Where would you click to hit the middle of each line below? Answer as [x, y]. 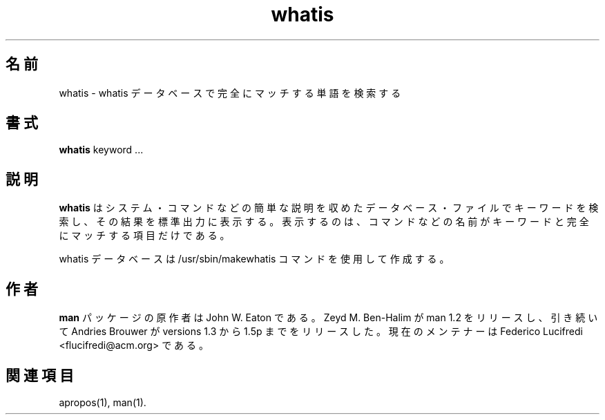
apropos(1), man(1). [103, 402]
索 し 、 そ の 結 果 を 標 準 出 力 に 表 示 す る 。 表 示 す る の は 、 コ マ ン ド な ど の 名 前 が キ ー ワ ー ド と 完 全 [324, 222]
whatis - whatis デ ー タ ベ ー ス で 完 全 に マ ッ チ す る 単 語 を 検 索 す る [230, 93]
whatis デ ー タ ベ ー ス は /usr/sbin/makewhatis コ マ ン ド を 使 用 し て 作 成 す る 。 [254, 259]
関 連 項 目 [40, 375]
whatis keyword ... [101, 150]
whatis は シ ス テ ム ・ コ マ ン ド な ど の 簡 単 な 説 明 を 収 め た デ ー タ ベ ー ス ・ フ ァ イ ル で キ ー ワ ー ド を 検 [329, 208]
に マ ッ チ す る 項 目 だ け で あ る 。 [144, 236]
